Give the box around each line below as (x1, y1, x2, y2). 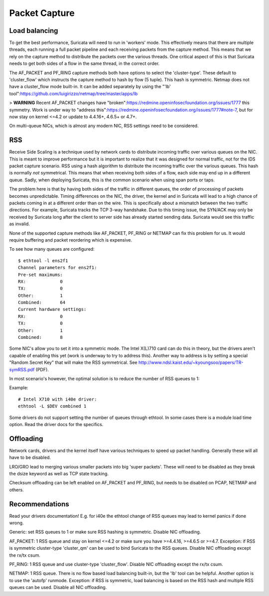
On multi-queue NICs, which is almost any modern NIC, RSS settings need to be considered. (9, 123, 199, 129)
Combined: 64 (18, 299, 66, 305)
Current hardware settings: (18, 306, 87, 312)
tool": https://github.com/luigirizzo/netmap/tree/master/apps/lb (9, 90, 138, 97)
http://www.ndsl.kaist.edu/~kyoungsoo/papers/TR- (138, 359, 244, 366)
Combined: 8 (18, 334, 63, 340)
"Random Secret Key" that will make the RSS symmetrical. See (9, 359, 137, 366)
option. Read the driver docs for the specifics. (9, 421, 104, 427)
